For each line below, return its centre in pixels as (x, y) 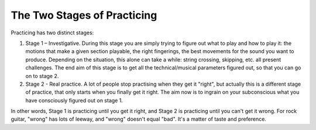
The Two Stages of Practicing (84, 15)
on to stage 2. (42, 76)
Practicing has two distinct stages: (52, 33)
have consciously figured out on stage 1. (74, 100)
